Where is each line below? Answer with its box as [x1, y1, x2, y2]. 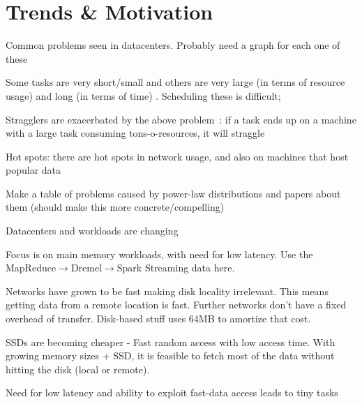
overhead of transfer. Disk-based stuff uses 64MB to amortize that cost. [6, 311, 311, 326]
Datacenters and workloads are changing [6, 223, 179, 238]
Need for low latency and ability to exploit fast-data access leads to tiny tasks [6, 385, 338, 400]
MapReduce [6, 260, 56, 275]
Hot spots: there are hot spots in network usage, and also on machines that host [6, 149, 349, 163]
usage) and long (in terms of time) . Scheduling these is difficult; [6, 88, 281, 103]
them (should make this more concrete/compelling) [6, 200, 225, 214]
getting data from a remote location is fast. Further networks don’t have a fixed [6, 297, 347, 312]
